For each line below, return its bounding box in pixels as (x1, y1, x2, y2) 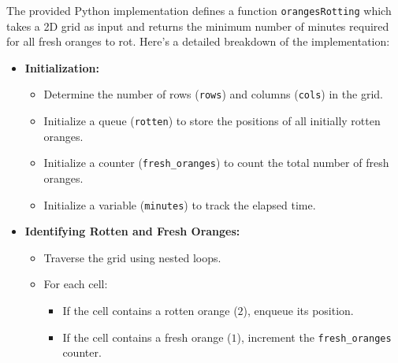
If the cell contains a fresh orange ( (62, 328, 232, 345)
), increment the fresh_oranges (236, 328, 392, 345)
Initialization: (24, 59, 99, 76)
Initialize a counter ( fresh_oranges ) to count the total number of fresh (43, 154, 389, 171)
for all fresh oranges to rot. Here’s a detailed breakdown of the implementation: (6, 33, 390, 50)
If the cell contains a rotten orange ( (62, 302, 238, 319)
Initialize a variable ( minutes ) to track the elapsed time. (43, 196, 316, 213)
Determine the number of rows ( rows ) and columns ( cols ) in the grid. (43, 86, 383, 102)
